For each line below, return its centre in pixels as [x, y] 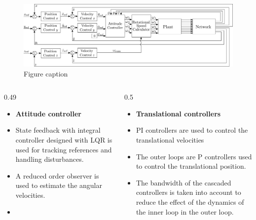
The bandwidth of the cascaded [183, 182]
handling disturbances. [50, 159]
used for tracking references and [64, 149]
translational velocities [170, 140]
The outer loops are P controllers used [194, 156]
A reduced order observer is [57, 175]
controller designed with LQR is [64, 140]
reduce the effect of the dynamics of [190, 202]
